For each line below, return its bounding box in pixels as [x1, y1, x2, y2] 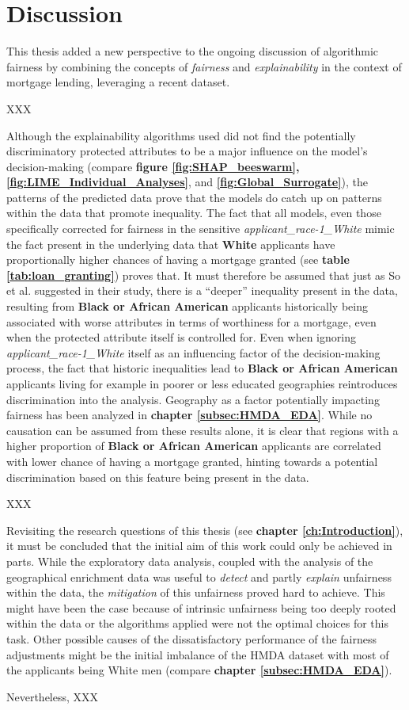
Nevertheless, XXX [6, 688, 99, 704]
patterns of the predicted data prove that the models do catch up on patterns [6, 189, 382, 205]
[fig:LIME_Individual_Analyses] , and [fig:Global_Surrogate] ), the [6, 174, 368, 190]
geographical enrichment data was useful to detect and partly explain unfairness [6, 568, 392, 585]
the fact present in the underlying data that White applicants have [6, 235, 335, 252]
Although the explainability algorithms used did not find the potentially [6, 127, 356, 143]
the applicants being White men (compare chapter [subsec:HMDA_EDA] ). [6, 662, 392, 678]
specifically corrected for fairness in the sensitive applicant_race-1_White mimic [6, 220, 395, 237]
